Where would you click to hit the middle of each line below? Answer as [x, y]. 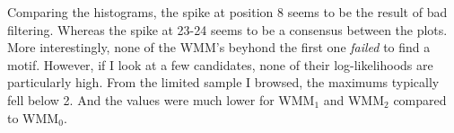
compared [420, 99]
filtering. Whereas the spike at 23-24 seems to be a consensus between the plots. [227, 29]
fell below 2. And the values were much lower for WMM [161, 99]
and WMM [354, 99]
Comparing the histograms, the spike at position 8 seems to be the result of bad [227, 12]
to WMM [33, 117]
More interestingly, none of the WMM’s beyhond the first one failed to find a [219, 47]
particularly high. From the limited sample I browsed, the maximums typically [223, 82]
